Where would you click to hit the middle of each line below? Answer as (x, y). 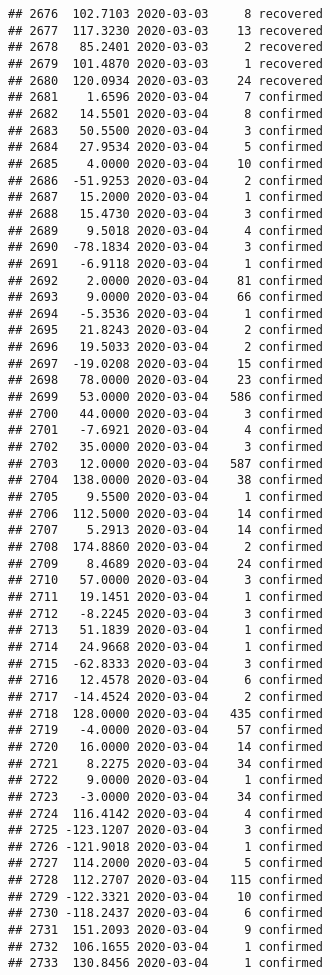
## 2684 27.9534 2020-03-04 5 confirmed (165, 147)
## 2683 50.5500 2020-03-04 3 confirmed (165, 130)
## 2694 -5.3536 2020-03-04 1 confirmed (165, 313)
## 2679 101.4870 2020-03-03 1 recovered (165, 63)
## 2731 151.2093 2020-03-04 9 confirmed (165, 930)
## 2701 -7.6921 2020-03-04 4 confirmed (165, 430)
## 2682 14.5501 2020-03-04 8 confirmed (165, 113)
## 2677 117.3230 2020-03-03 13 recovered (165, 30)
